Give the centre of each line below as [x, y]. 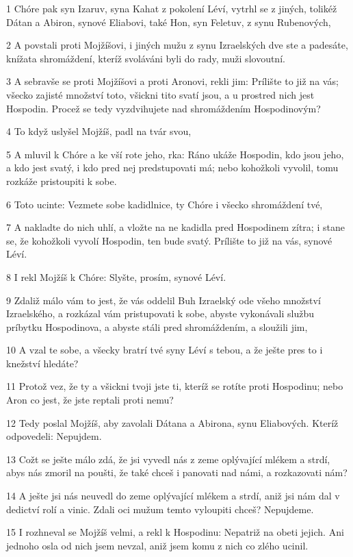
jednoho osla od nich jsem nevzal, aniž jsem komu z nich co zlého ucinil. [157, 545]
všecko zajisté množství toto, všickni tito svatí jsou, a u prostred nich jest [160, 94]
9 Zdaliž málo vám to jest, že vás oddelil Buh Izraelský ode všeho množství [164, 300]
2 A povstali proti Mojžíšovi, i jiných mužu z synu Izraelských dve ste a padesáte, [177, 45]
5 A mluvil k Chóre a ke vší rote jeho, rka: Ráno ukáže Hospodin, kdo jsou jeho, [175, 154]
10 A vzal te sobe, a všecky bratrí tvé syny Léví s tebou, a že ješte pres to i [165, 350]
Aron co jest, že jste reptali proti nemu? [90, 400]
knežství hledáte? [42, 363]
